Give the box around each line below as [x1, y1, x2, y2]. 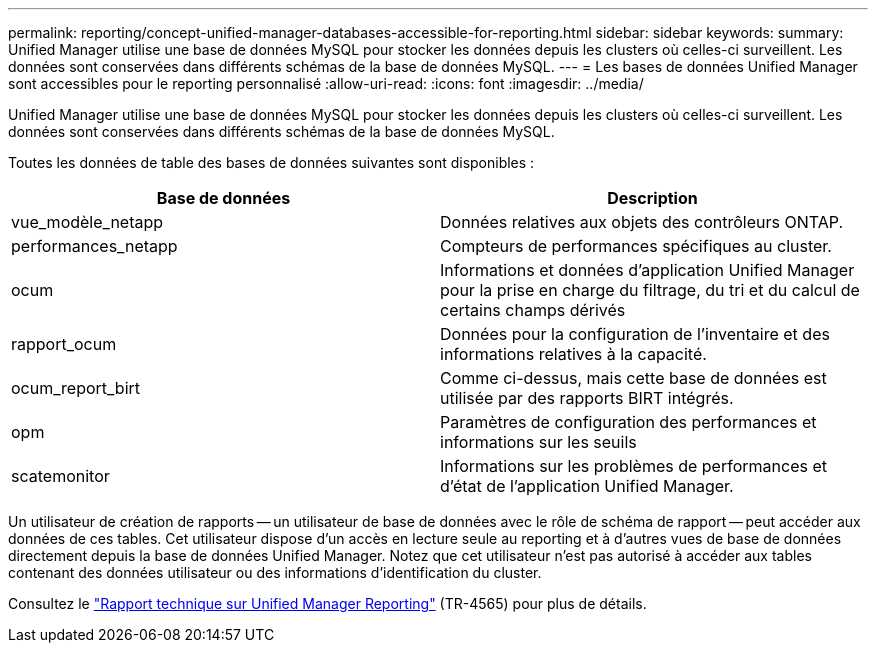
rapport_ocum [11, 334, 117, 354]
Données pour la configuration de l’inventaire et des [440, 324, 830, 344]
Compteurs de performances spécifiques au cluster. [440, 236, 832, 256]
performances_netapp [11, 236, 178, 256]
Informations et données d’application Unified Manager [440, 260, 855, 280]
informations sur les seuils [440, 432, 637, 452]
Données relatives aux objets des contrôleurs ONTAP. [440, 212, 844, 232]
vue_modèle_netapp [11, 212, 164, 232]
